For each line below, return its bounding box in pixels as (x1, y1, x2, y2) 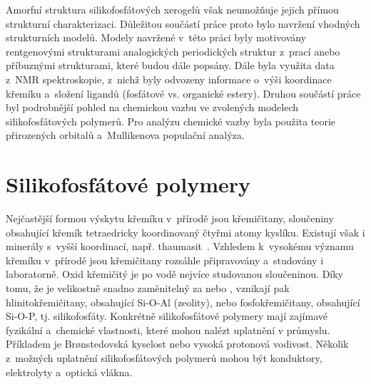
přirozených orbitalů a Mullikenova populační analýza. (6, 128, 245, 142)
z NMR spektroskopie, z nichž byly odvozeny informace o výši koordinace (6, 71, 332, 86)
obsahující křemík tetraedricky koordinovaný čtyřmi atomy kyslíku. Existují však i (6, 224, 365, 239)
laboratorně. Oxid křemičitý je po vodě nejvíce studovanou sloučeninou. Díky (6, 266, 344, 281)
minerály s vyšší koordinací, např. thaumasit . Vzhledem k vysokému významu (6, 239, 354, 254)
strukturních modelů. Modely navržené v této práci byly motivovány (6, 30, 307, 45)
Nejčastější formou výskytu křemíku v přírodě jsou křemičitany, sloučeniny (6, 211, 334, 226)
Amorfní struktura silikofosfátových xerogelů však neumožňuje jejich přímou (6, 2, 339, 16)
